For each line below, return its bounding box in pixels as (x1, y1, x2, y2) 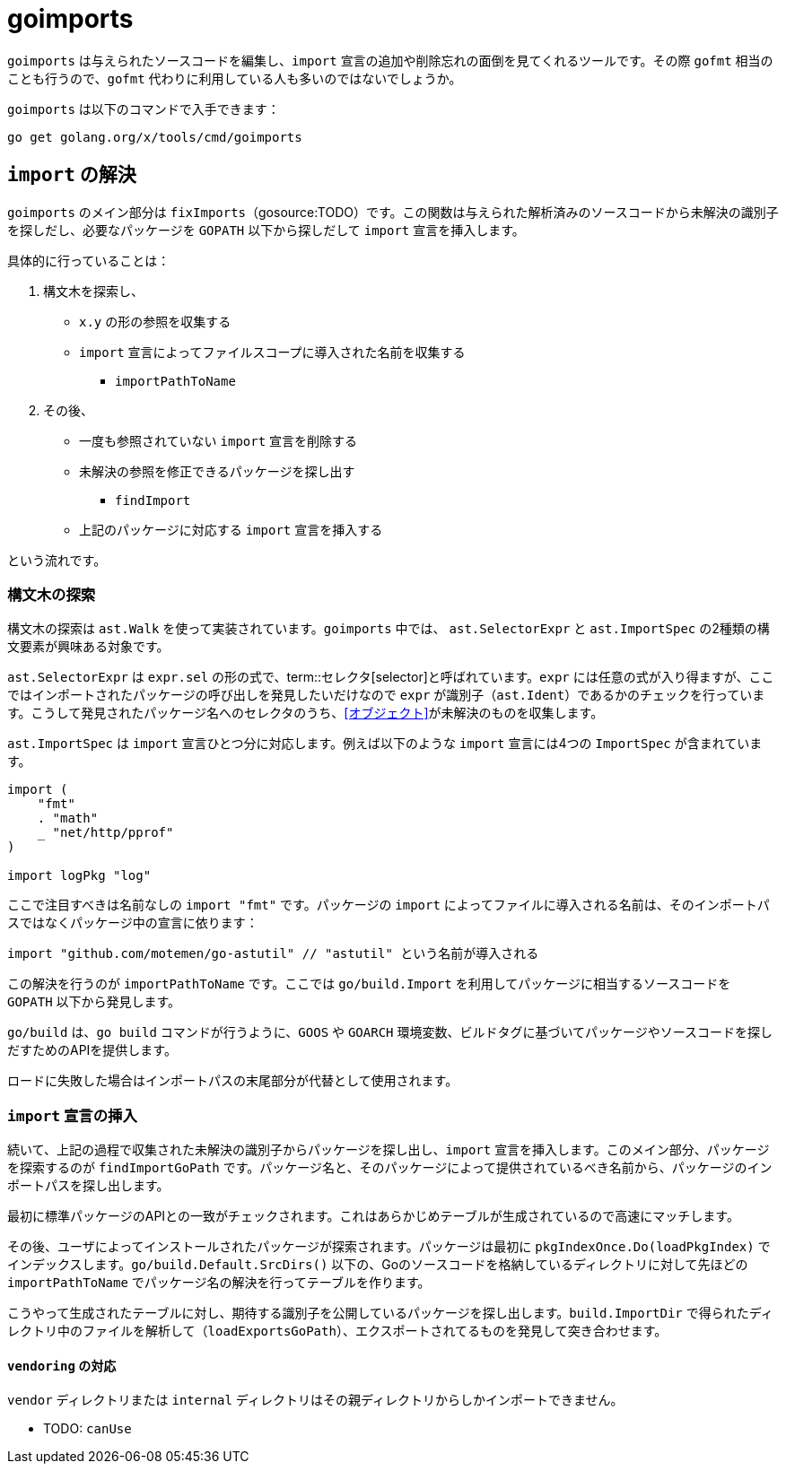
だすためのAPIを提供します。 (7, 1042, 177, 1058)
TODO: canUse (43, 1421, 132, 1437)
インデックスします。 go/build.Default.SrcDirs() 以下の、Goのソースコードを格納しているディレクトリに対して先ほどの (7, 1257, 748, 1273)
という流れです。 (7, 552, 107, 568)
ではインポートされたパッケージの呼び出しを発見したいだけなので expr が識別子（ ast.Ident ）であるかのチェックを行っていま (7, 687, 765, 703)
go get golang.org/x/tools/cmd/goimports (7, 129, 302, 144)
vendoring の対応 (7, 1357, 117, 1373)
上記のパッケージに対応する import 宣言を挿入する (79, 521, 383, 537)
